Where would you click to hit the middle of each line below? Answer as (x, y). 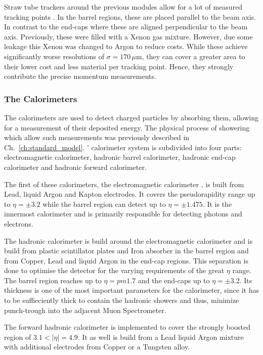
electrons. (19, 223)
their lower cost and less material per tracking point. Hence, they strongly (119, 66)
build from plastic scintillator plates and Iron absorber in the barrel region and (126, 251)
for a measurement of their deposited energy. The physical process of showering (127, 127)
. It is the (217, 204)
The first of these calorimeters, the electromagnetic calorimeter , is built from (124, 184)
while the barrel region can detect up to (104, 204)
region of (18, 337)
